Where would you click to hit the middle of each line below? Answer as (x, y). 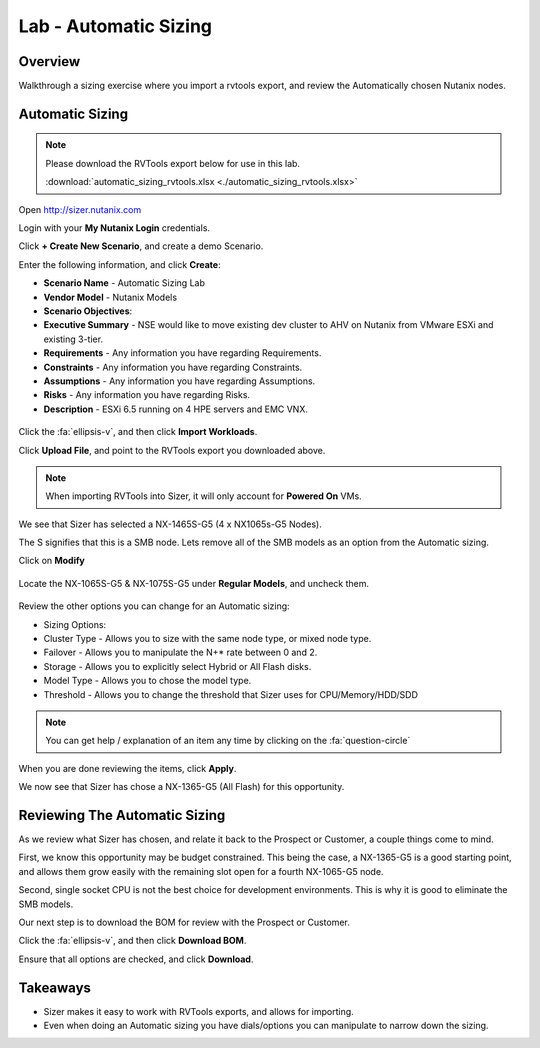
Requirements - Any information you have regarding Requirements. (182, 353)
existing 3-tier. (73, 339)
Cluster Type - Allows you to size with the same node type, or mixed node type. (207, 639)
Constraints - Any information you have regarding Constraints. (173, 367)
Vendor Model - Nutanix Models (110, 297)
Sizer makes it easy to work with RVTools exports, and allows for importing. (198, 1011)
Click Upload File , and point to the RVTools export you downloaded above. (172, 450)
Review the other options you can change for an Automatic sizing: (154, 606)
